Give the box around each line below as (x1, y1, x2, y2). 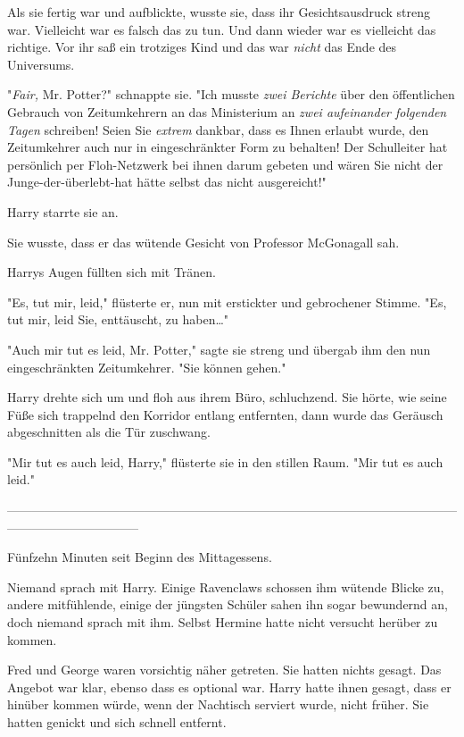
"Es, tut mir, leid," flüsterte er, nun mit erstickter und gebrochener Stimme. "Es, (7, 292, 447, 311)
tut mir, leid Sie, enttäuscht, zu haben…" (7, 310, 229, 329)
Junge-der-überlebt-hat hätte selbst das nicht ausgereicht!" (7, 172, 327, 191)
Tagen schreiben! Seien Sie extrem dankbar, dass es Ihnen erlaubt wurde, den (7, 120, 429, 138)
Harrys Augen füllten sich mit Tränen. (7, 263, 217, 281)
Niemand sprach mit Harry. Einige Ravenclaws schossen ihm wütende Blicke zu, (7, 577, 444, 596)
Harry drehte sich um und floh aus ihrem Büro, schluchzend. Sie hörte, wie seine (7, 388, 447, 406)
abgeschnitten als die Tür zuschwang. (7, 423, 211, 441)
